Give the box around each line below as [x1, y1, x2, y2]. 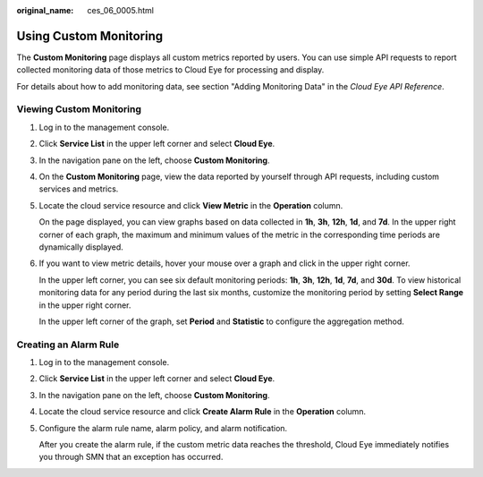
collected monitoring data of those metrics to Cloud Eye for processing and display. [16, 64, 325, 75]
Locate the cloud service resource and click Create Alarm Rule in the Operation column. [38, 406, 367, 417]
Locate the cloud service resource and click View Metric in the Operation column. [38, 200, 343, 210]
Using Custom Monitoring [16, 28, 164, 44]
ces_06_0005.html [87, 5, 154, 15]
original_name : [16, 5, 74, 15]
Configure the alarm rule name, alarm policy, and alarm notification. [38, 422, 288, 433]
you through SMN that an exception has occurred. [38, 452, 224, 463]
